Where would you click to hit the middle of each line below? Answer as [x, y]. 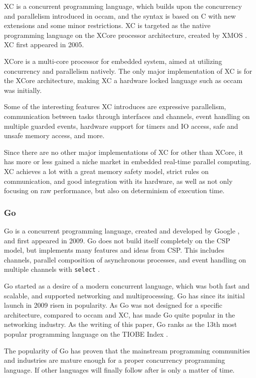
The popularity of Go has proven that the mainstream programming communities [127, 350]
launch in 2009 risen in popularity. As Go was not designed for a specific [113, 305]
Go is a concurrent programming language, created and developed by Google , [122, 230]
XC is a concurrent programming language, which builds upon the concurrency [123, 6]
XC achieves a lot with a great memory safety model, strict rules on [106, 171]
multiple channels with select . [52, 269]
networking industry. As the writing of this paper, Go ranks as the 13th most [121, 324]
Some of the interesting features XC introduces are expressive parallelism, [115, 106]
